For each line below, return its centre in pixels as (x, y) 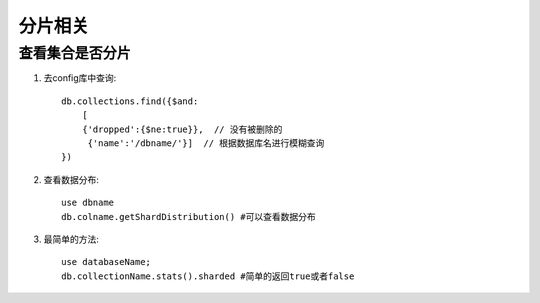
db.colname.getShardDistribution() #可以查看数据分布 (189, 216)
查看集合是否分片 (75, 53)
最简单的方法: (71, 239)
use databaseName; (106, 262)
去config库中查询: (80, 78)
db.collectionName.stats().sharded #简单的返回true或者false (208, 276)
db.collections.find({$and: (130, 101)
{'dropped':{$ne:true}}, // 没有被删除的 (182, 129)
